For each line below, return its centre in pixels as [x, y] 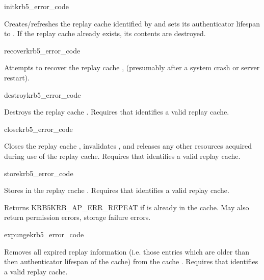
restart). [17, 77]
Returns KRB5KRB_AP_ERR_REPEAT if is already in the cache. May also [127, 207]
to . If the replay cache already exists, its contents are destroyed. [105, 33]
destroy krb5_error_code [43, 94]
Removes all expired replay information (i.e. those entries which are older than [127, 251]
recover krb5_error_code [42, 50]
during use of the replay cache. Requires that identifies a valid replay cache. [122, 156]
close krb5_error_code [38, 129]
